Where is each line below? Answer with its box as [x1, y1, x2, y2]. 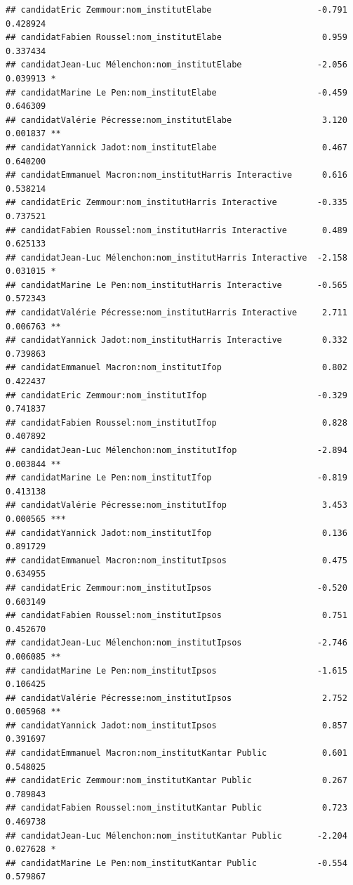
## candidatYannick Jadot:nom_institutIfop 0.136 [6, 527, 347, 538]
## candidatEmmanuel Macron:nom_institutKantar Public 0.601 [6, 748, 347, 759]
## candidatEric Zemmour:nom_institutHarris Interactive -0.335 [6, 197, 347, 208]
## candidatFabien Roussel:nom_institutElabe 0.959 [6, 32, 347, 43]
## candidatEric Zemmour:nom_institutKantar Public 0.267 [6, 775, 347, 786]
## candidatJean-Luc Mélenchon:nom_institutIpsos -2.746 [6, 638, 347, 648]
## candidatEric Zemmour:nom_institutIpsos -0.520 [6, 582, 347, 593]
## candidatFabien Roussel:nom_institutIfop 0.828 [6, 417, 347, 428]
